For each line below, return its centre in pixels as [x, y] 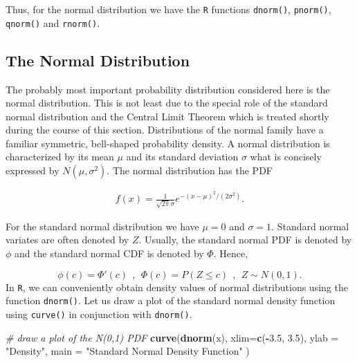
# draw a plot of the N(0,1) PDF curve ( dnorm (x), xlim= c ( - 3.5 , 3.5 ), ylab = [172, 337]
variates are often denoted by [67, 240]
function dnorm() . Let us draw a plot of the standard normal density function [171, 300]
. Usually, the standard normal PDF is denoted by [245, 240]
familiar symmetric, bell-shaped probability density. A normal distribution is [168, 143]
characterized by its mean [60, 157]
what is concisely [286, 157]
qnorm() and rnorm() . [53, 22]
